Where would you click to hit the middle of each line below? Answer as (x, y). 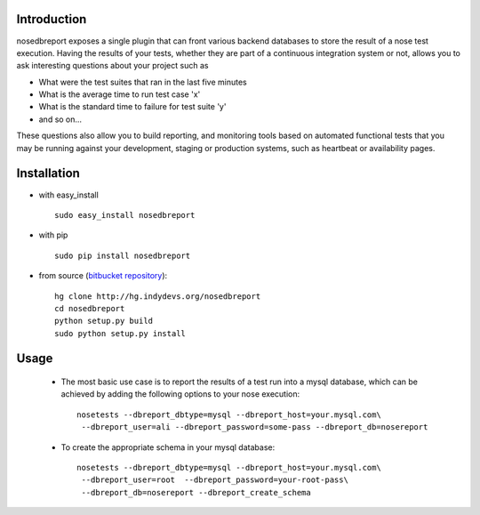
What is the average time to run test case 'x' (120, 94)
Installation (48, 173)
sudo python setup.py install (120, 333)
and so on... (60, 119)
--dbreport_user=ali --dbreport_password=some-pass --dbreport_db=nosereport (255, 427)
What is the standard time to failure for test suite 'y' (132, 107)
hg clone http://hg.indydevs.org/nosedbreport (158, 296)
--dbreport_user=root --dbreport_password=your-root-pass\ (215, 480)
